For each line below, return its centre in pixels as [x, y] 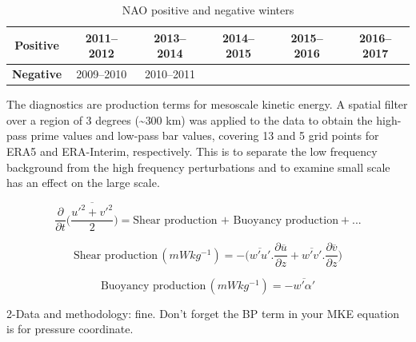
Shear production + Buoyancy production [236, 220]
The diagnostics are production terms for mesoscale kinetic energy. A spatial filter [207, 104]
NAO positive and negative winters [208, 10]
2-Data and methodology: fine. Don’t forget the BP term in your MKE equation [203, 313]
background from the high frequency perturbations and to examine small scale [198, 167]
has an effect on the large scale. [83, 183]
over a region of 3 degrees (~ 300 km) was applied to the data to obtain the [190, 119]
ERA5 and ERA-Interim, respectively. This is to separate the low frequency [192, 151]
